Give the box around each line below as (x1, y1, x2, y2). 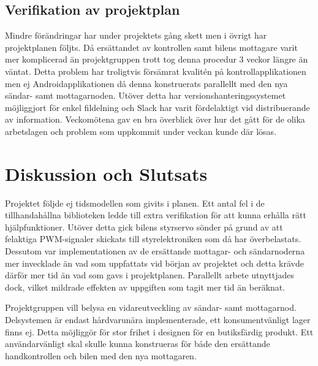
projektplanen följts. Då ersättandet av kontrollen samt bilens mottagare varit (5, 40, 298, 53)
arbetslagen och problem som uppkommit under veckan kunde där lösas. (5, 124, 277, 137)
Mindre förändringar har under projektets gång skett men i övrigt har (5, 29, 267, 42)
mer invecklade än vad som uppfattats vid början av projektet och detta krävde (5, 256, 304, 269)
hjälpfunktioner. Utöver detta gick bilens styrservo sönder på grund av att (5, 220, 283, 233)
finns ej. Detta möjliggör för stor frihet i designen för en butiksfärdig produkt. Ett (5, 325, 314, 338)
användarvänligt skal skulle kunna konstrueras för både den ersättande (5, 337, 270, 350)
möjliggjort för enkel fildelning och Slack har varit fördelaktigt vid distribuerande (5, 101, 310, 113)
